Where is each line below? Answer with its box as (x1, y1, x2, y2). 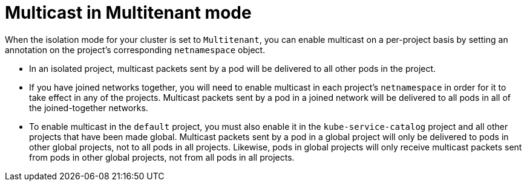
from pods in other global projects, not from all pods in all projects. (29, 152, 295, 162)
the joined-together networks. (29, 102, 148, 113)
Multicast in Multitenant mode (5, 2, 252, 23)
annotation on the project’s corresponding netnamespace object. (5, 44, 266, 55)
